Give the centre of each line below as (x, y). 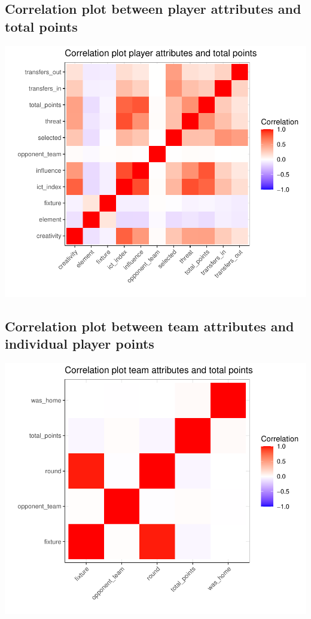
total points (41, 26)
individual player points (80, 343)
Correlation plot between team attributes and (150, 326)
